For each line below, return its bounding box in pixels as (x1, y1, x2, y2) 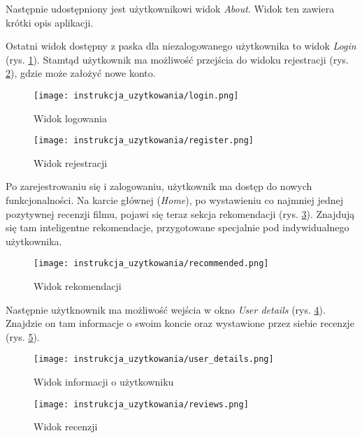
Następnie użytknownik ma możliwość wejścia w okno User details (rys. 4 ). (6, 302, 326, 316)
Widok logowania (34, 110, 108, 125)
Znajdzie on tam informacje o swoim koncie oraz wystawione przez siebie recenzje (6, 316, 354, 330)
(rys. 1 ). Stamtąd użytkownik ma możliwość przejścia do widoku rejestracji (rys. (6, 52, 349, 66)
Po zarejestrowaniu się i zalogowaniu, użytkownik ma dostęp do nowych (6, 179, 312, 194)
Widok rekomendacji (34, 279, 122, 293)
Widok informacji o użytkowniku (34, 374, 174, 389)
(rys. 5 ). (6, 329, 40, 344)
